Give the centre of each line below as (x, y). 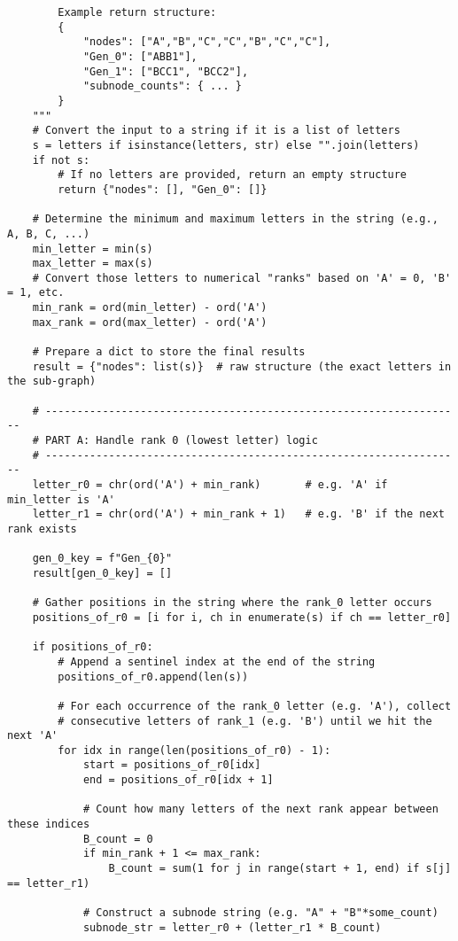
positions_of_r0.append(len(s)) (153, 677)
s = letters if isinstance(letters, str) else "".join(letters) (226, 145)
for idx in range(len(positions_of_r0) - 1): (194, 750)
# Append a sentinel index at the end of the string (217, 661)
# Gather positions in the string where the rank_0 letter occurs (232, 603)
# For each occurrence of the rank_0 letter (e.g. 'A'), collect (255, 706)
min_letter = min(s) (93, 249)
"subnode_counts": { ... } (162, 86)
